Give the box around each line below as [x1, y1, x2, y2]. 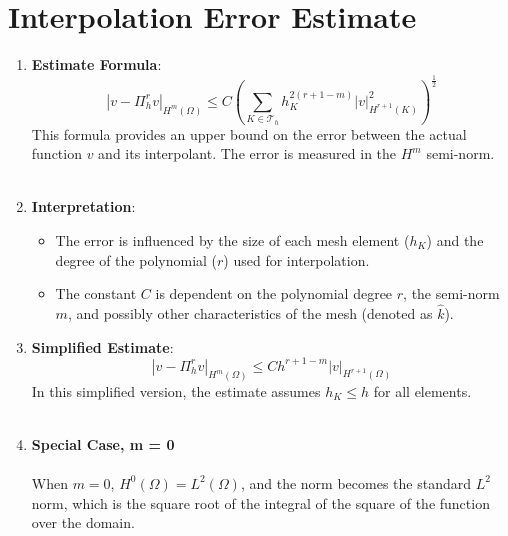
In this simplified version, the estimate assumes [31, 380, 321, 401]
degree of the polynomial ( [55, 249, 218, 270]
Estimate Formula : [31, 54, 162, 75]
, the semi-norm [403, 283, 500, 304]
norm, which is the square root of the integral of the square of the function [31, 492, 490, 513]
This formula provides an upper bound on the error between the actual [31, 123, 467, 144]
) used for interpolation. [223, 249, 370, 270]
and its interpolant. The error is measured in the [98, 143, 397, 164]
